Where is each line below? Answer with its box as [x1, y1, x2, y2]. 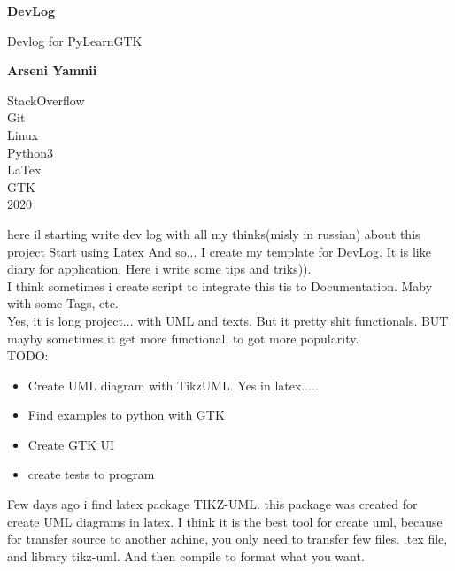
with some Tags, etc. [7, 294, 119, 313]
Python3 [7, 143, 53, 161]
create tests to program [27, 465, 155, 483]
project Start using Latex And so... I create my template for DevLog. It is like [7, 242, 431, 260]
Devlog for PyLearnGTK [7, 31, 143, 50]
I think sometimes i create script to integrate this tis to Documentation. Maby [7, 276, 433, 295]
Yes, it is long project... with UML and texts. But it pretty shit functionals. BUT [7, 311, 449, 329]
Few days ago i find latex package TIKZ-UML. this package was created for [7, 495, 418, 513]
